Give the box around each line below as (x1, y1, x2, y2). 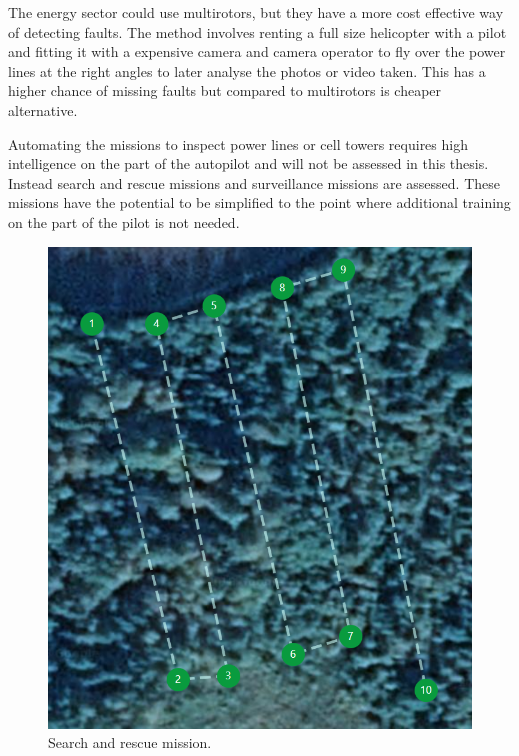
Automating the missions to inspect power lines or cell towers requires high (8, 133, 468, 154)
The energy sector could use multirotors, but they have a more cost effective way (8, 2, 504, 22)
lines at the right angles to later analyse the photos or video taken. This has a (8, 60, 486, 81)
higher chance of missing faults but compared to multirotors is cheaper (8, 80, 442, 101)
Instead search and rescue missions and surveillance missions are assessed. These (8, 172, 500, 193)
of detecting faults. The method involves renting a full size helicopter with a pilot (8, 21, 507, 42)
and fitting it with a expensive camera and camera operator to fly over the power (8, 41, 506, 62)
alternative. (8, 99, 78, 120)
